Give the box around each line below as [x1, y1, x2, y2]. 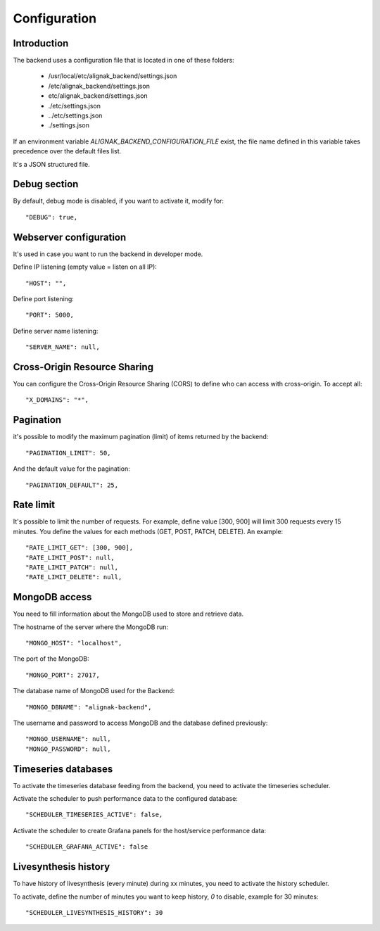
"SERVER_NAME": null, [25, 343, 100, 351]
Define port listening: [13, 294, 74, 303]
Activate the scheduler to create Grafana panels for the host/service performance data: [13, 826, 267, 835]
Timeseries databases [13, 763, 113, 775]
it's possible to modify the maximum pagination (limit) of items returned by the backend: [13, 433, 269, 441]
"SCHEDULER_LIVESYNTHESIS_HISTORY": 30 [25, 908, 163, 916]
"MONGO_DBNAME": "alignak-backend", [25, 703, 152, 711]
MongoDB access [13, 591, 92, 603]
